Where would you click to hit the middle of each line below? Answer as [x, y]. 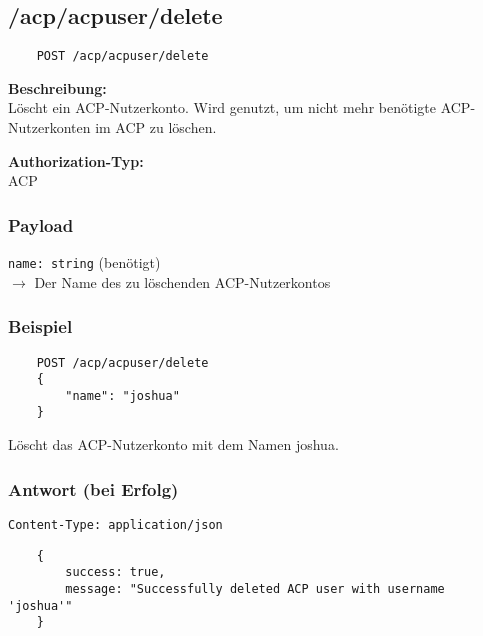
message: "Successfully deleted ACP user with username [255, 588]
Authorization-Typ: [76, 160]
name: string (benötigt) [84, 262]
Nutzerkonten [49, 127]
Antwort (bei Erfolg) [93, 488]
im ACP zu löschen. [156, 127]
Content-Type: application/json [115, 524]
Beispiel [40, 326]
